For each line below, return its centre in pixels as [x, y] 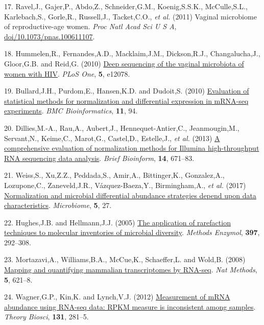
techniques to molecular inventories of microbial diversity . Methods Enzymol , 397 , [132, 232]
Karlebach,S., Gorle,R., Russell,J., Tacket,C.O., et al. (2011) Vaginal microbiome [130, 16]
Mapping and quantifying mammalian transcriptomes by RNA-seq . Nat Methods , [131, 270]
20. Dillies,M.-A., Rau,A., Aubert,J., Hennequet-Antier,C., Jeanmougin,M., [122, 127]
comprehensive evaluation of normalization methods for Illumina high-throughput [132, 148]
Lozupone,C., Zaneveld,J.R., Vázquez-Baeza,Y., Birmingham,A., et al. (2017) [125, 185]
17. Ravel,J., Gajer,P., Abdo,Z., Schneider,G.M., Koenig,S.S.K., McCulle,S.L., [126, 6]
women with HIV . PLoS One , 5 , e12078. [67, 73]
